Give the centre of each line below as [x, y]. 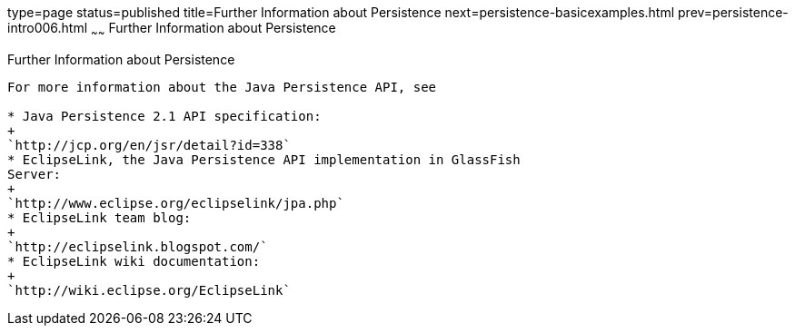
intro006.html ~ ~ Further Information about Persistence [172, 29]
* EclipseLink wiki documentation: [134, 261]
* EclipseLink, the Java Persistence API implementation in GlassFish [264, 159]
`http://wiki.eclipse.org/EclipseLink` [149, 290]
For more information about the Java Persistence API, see [222, 87]
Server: [35, 174]
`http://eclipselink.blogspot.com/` [138, 246]
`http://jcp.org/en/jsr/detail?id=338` [149, 145]
